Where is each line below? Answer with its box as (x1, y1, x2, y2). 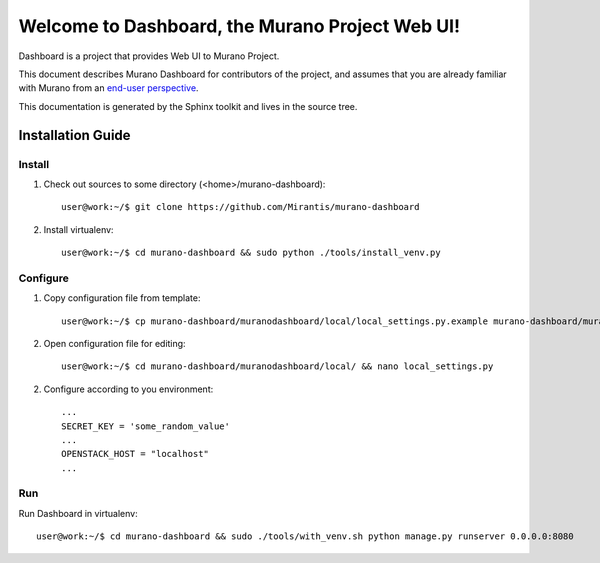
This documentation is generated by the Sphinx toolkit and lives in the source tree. (18, 100, 358, 112)
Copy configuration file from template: (43, 292, 201, 304)
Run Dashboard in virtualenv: (18, 507, 139, 519)
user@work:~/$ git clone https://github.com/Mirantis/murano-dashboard (61, 201, 420, 213)
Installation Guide (18, 126, 131, 144)
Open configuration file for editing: (43, 337, 186, 349)
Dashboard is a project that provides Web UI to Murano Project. (18, 50, 280, 62)
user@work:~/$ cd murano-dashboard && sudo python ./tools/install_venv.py (61, 247, 441, 259)
